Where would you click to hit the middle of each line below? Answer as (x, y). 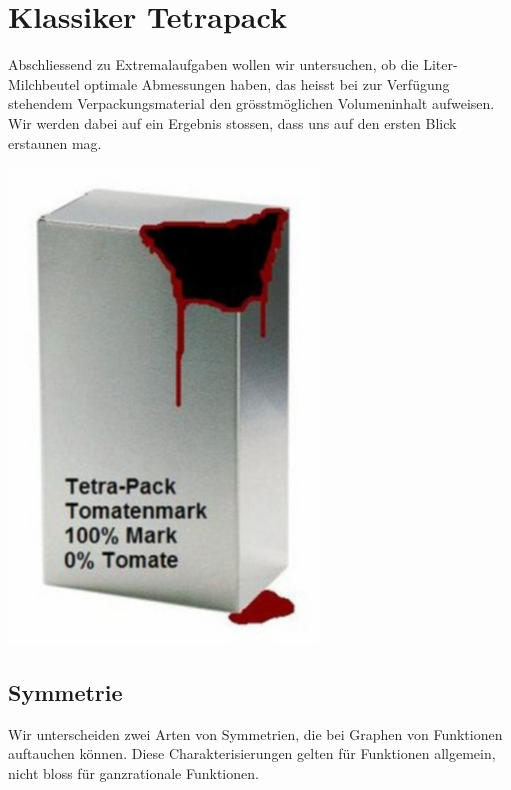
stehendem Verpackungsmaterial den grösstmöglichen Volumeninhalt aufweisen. (251, 103)
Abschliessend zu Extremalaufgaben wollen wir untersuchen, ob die (213, 64)
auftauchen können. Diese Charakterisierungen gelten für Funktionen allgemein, (252, 753)
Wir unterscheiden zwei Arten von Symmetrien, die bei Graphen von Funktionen (255, 733)
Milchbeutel (44, 83)
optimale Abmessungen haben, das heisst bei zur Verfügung (267, 83)
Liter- (440, 64)
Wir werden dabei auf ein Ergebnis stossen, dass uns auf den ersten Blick (232, 122)
